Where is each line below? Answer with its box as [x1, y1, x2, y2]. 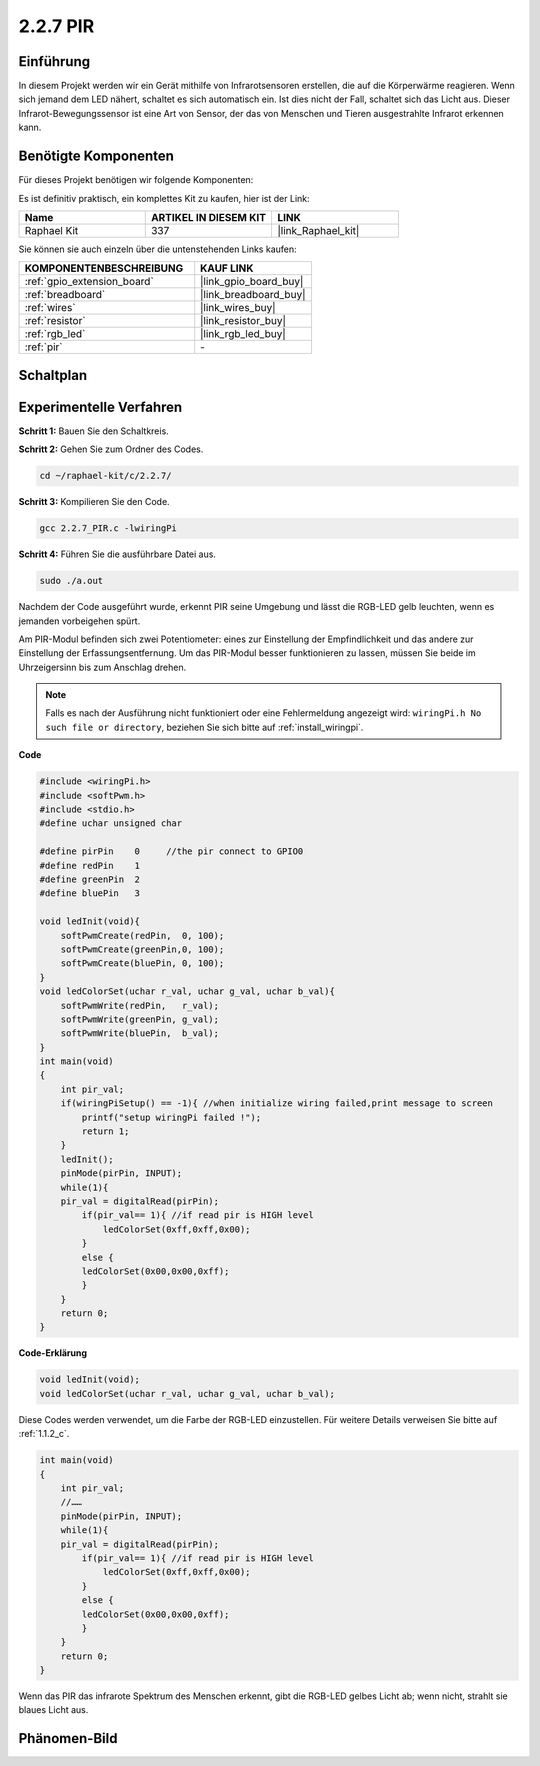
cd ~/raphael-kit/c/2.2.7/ [39, 470, 172, 482]
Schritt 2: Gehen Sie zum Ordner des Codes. [18, 443, 204, 455]
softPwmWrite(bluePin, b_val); [60, 1028, 220, 1039]
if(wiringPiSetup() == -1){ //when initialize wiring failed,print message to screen [60, 1098, 494, 1109]
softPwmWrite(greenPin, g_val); [60, 1013, 220, 1025]
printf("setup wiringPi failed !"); [81, 1111, 262, 1123]
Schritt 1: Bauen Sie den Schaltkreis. [18, 425, 169, 437]
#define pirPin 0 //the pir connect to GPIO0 [39, 846, 304, 857]
